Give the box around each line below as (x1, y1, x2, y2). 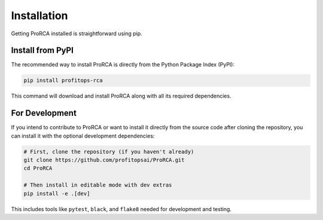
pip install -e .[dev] (23, 190, 90, 197)
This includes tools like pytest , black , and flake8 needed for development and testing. (11, 205, 231, 212)
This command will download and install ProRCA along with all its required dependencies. (11, 93, 231, 100)
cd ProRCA (23, 165, 53, 172)
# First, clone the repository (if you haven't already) (23, 148, 194, 155)
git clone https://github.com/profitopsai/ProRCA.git (23, 157, 185, 164)
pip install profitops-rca (23, 77, 103, 84)
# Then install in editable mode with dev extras (23, 182, 172, 188)
